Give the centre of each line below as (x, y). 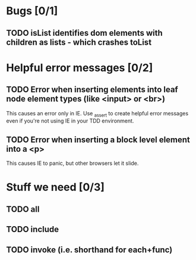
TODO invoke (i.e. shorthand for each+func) (89, 250)
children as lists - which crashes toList (79, 42)
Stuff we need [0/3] (56, 187)
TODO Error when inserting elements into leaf (92, 90)
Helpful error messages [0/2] (80, 68)
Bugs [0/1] (32, 11)
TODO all (23, 209)
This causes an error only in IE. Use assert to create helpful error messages (97, 114)
